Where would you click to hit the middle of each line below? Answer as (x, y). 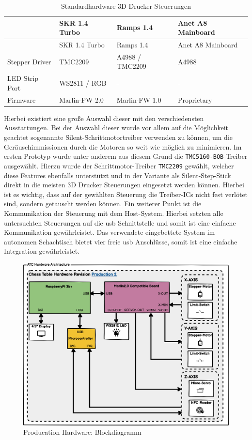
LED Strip (23, 78)
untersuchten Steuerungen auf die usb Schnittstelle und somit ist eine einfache (120, 222)
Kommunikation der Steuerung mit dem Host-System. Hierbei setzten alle (114, 213)
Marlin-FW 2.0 (81, 99)
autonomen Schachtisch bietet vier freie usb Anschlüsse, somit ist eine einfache (121, 241)
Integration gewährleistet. (42, 251)
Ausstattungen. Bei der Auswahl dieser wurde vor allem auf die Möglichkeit (116, 128)
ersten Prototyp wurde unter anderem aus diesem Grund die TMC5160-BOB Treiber (126, 156)
